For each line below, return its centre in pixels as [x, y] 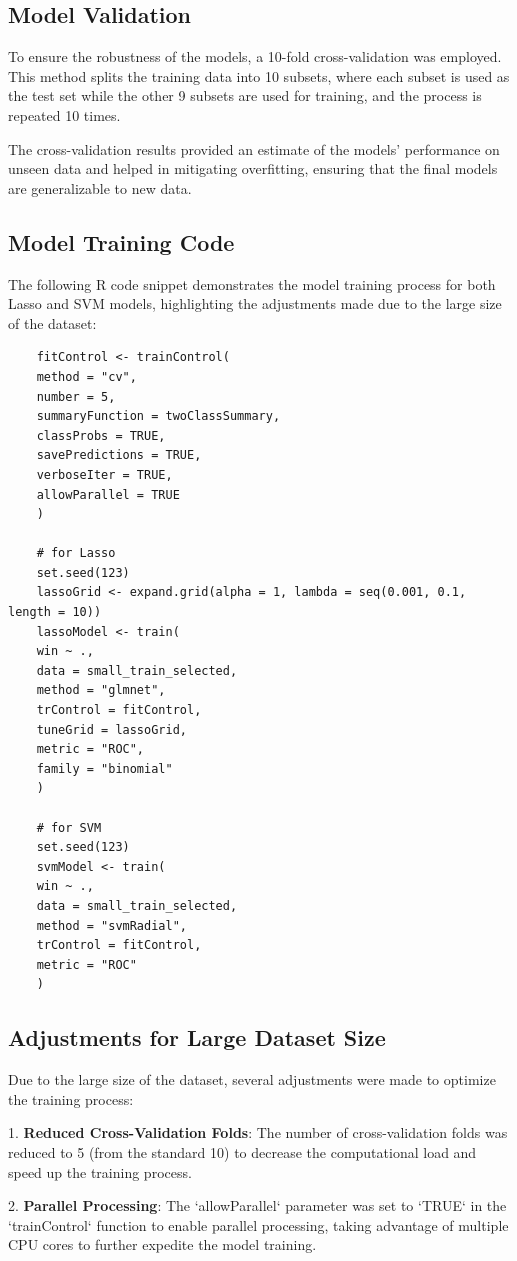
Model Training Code [121, 241]
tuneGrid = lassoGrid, [111, 729]
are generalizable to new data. [100, 187]
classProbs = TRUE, [101, 435]
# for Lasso [76, 553]
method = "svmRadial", [111, 925]
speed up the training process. [100, 1171]
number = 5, [76, 396]
